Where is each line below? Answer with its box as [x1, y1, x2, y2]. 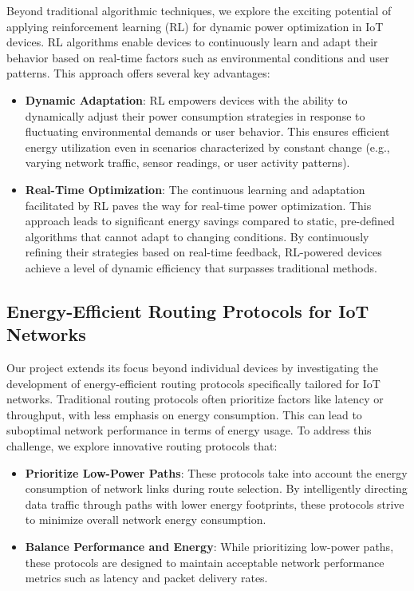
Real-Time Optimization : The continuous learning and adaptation [25, 180, 365, 197]
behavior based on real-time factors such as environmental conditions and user [6, 49, 389, 65]
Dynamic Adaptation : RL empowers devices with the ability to [25, 91, 348, 108]
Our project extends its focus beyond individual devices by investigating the [6, 359, 379, 376]
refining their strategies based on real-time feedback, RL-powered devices [25, 244, 382, 260]
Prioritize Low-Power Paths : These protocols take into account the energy [25, 464, 408, 481]
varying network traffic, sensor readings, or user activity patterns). [25, 154, 350, 171]
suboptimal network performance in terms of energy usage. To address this [6, 422, 372, 438]
